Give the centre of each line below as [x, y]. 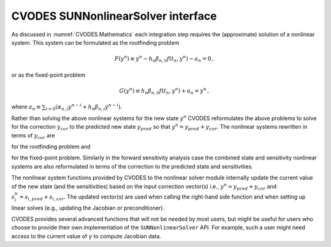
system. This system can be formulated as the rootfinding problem [95, 42]
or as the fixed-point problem [48, 75]
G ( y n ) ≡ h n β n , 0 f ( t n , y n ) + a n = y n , [164, 91]
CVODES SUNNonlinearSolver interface [114, 16]
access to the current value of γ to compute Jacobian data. [86, 236]
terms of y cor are [33, 136]
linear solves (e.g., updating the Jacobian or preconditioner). [88, 208]
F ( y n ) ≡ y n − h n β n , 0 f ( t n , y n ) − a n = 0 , [164, 59]
